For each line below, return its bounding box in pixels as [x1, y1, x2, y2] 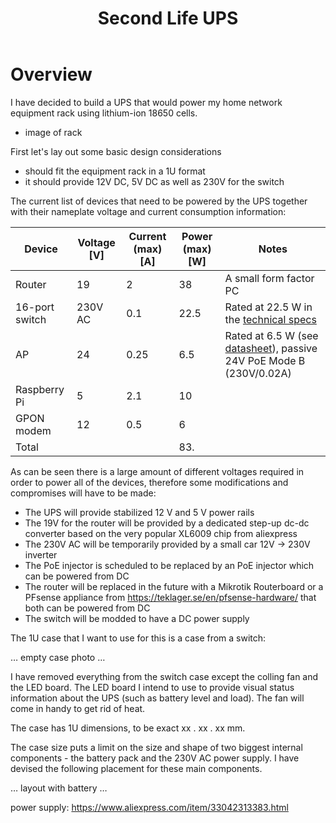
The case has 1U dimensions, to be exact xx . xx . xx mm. [10, 722, 246, 734]
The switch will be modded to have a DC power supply [24, 612, 250, 624]
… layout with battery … [10, 782, 108, 794]
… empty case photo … [10, 651, 106, 663]
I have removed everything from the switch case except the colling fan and [10, 670, 319, 682]
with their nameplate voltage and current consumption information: [10, 205, 287, 217]
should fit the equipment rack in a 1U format [24, 165, 206, 177]
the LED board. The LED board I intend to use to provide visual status [10, 681, 295, 693]
